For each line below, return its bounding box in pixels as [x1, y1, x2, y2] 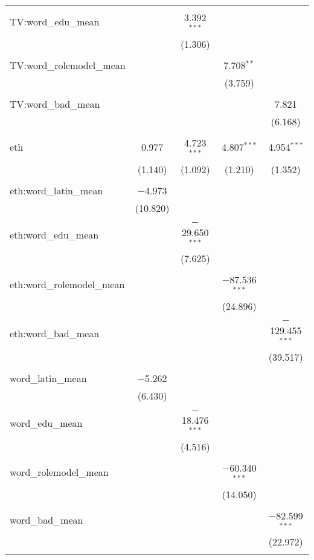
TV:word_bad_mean [10, 96, 100, 111]
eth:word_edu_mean [10, 228, 99, 242]
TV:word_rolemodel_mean [10, 58, 126, 72]
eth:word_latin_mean [10, 183, 103, 197]
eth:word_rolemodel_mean [10, 277, 125, 291]
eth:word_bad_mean [10, 326, 100, 341]
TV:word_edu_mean [10, 15, 100, 29]
